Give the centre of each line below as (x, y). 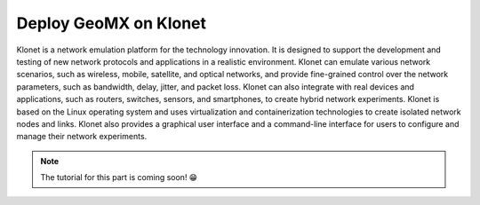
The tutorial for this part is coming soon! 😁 (119, 177)
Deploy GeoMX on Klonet (112, 23)
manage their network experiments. (82, 137)
